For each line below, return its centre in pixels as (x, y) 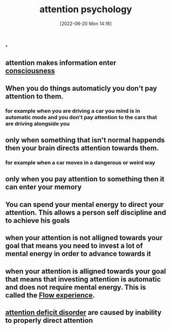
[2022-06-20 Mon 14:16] (86, 23)
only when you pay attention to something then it (85, 179)
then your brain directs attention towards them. (82, 148)
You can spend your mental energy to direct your (85, 205)
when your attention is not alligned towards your (84, 238)
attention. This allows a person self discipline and (86, 212)
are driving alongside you (38, 124)
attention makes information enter (61, 63)
